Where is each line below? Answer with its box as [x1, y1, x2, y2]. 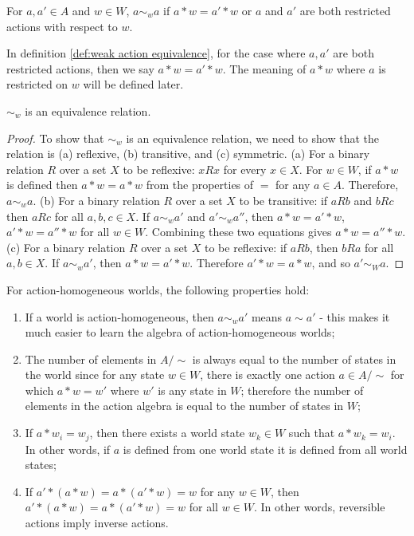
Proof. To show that [6, 129, 104, 146]
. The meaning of [222, 60, 307, 77]
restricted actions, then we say [6, 60, 154, 77]
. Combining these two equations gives [145, 223, 332, 240]
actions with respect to [6, 18, 118, 34]
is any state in [158, 381, 227, 398]
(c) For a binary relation [6, 238, 126, 255]
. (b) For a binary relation [33, 191, 160, 208]
